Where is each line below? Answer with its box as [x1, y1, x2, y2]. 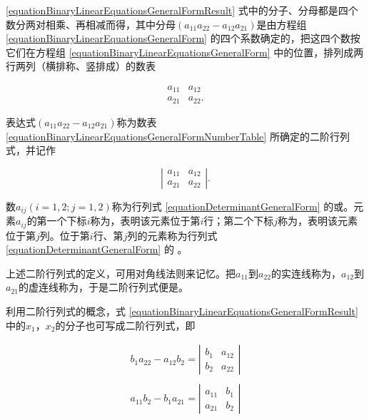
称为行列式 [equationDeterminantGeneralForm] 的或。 [111, 198, 354, 213]
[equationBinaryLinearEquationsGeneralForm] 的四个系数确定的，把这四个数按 [6, 31, 360, 46]
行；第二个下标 [203, 213, 274, 228]
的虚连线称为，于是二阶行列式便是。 [18, 280, 188, 294]
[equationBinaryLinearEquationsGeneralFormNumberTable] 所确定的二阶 [6, 128, 330, 143]
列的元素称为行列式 [127, 227, 218, 242]
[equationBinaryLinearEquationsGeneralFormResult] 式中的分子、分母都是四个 [6, 3, 358, 17]
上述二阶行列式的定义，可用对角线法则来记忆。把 [6, 265, 236, 280]
